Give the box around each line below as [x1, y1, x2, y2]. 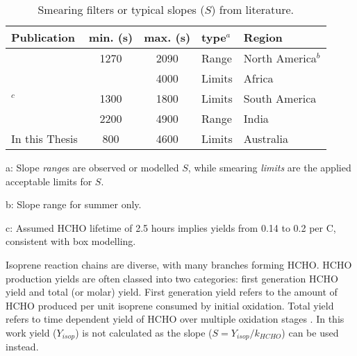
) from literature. [211, 1, 294, 17]
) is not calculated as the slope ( [75, 325, 213, 339]
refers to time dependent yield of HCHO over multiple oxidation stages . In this [6, 312, 344, 326]
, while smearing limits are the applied [188, 160, 351, 174]
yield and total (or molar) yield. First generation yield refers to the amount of [6, 285, 338, 299]
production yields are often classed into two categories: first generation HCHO [6, 271, 338, 285]
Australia [243, 130, 288, 146]
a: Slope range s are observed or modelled [6, 160, 179, 174]
